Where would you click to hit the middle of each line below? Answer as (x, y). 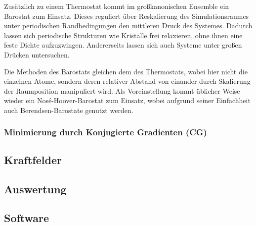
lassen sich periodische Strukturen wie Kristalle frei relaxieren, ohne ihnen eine (123, 35)
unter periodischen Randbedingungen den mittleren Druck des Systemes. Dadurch (128, 26)
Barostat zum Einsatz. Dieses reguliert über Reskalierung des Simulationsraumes (127, 16)
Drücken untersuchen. (37, 54)
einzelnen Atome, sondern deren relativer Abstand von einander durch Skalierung (127, 81)
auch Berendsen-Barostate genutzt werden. (69, 110)
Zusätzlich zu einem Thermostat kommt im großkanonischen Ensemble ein (117, 6)
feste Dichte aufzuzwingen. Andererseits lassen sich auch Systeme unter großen (123, 45)
